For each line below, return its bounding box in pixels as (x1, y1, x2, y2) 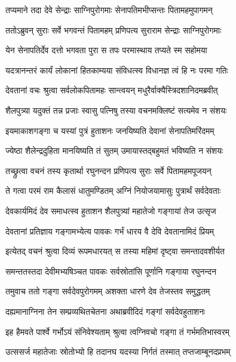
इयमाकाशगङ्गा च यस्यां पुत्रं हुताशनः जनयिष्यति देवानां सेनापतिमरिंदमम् (5, 124, 214, 136)
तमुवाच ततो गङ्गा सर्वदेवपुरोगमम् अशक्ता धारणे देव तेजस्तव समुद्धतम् (5, 285, 210, 297)
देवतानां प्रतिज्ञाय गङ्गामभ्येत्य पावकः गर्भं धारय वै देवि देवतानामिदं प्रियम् (5, 224, 214, 237)
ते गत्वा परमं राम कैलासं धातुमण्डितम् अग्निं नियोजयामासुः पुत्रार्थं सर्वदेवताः (5, 184, 221, 197)
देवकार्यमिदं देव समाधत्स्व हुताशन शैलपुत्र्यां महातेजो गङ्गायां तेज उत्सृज (5, 204, 216, 217)
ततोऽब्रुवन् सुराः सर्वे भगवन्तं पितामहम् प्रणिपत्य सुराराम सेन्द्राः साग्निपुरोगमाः (5, 23, 222, 36)
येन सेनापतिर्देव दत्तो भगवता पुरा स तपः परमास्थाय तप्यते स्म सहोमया (5, 44, 207, 56)
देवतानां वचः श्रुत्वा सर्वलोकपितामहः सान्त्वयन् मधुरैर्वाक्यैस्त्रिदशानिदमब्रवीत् (5, 84, 218, 96)
